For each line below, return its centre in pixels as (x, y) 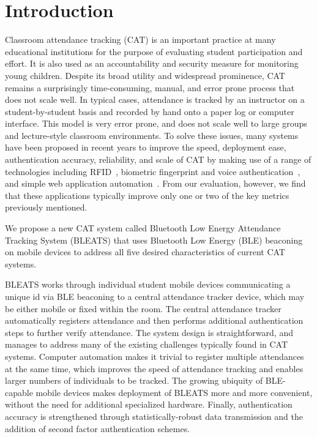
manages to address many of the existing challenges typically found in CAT (147, 344)
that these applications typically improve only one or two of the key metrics (147, 195)
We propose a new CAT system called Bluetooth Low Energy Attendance (143, 228)
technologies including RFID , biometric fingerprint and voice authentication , (153, 171)
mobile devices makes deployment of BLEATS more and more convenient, (174, 392)
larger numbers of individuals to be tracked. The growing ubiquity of (134, 380)
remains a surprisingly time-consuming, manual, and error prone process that (150, 87)
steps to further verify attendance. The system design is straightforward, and (149, 332)
